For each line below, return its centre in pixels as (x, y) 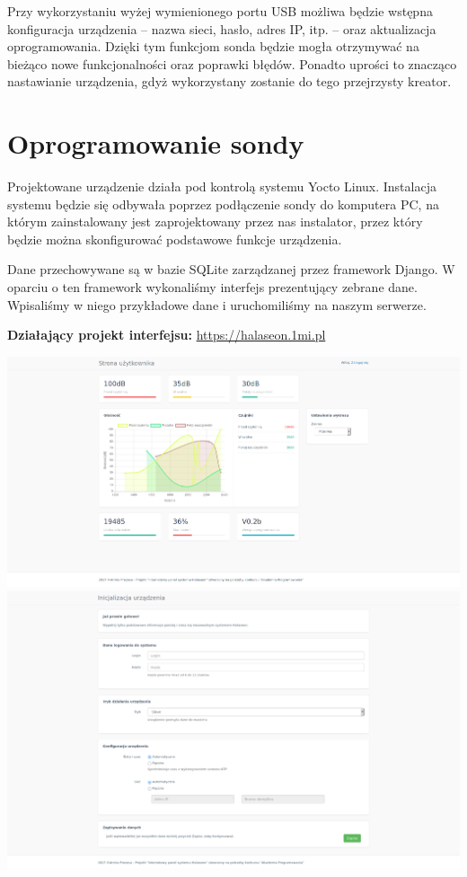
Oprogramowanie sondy (156, 143)
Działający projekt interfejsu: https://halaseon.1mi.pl (167, 335)
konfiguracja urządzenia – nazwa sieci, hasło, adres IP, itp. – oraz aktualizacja (222, 28)
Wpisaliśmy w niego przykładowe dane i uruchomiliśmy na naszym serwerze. (217, 304)
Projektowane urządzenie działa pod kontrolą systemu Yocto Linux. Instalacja (222, 186)
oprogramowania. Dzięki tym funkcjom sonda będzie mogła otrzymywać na (213, 46)
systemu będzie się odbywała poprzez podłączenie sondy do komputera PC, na (223, 204)
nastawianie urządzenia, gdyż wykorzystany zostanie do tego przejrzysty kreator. (229, 81)
